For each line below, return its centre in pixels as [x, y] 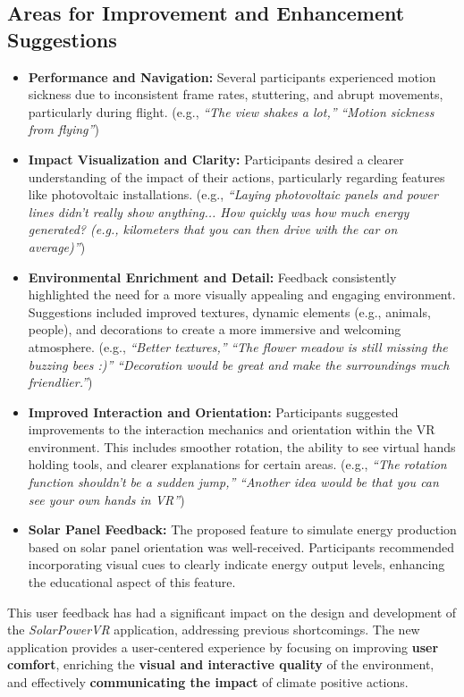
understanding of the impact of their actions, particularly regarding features [236, 176]
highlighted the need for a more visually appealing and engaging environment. [242, 294]
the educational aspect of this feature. [132, 582]
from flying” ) [63, 129]
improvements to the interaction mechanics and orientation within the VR [232, 429]
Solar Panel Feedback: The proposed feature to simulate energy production [242, 529]
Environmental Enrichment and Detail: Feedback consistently [212, 277]
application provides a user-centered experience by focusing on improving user [223, 647]
